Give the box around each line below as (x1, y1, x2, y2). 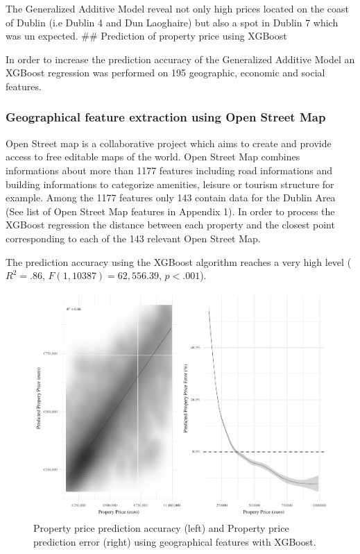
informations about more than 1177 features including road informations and (6, 162, 333, 177)
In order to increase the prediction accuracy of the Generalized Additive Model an (6, 51, 355, 66)
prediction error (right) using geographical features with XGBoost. (33, 535, 316, 549)
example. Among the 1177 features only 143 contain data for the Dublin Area (6, 190, 336, 205)
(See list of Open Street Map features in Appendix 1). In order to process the (6, 203, 335, 218)
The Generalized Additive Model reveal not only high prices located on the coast (6, 1, 350, 15)
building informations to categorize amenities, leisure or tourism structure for (6, 176, 334, 191)
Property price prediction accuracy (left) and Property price (33, 521, 289, 535)
